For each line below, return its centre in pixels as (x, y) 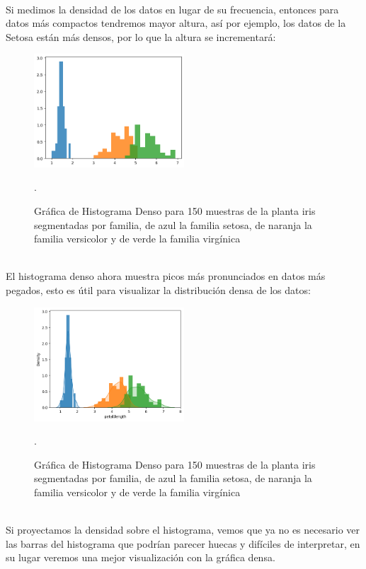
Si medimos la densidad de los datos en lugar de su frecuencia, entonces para (172, 9)
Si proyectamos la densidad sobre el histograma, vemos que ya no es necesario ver (183, 530)
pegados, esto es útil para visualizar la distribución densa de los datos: (158, 289)
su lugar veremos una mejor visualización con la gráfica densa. (141, 557)
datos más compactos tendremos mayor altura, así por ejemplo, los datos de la (176, 23)
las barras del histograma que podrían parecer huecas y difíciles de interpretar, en (183, 543)
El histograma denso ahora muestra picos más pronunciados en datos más (166, 276)
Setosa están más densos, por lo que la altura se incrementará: (141, 36)
